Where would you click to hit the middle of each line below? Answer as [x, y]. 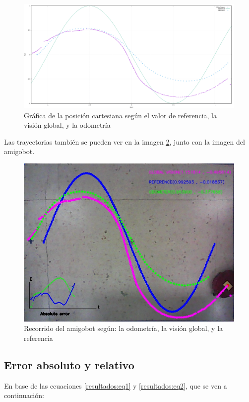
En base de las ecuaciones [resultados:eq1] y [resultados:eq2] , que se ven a [116, 385]
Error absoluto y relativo [69, 365]
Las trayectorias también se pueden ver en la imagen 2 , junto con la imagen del [124, 141]
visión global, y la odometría [67, 125]
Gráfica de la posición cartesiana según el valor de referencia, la [121, 115]
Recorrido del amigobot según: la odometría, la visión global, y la [124, 328]
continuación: [24, 395]
